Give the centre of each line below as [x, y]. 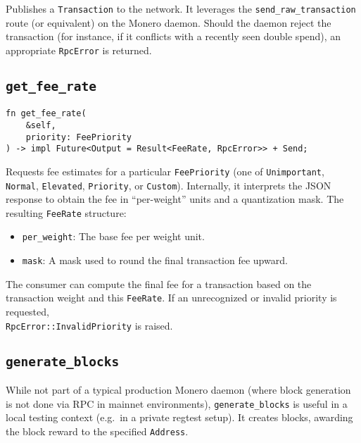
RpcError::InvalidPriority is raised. [89, 325]
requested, [27, 312]
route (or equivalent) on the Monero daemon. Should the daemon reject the [169, 22]
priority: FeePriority [78, 137]
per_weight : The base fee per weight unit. [113, 236]
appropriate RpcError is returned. [79, 50]
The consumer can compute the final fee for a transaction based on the [159, 283]
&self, [41, 125]
